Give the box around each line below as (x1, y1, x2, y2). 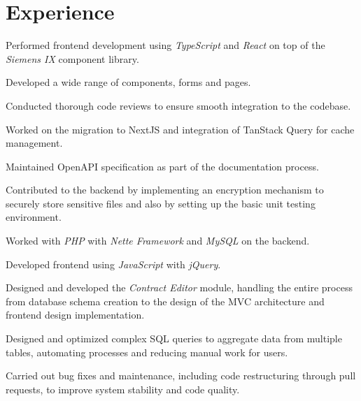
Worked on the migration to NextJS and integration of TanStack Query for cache (6, 122, 355, 136)
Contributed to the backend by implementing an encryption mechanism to (6, 182, 324, 197)
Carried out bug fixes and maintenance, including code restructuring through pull (6, 368, 356, 383)
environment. (6, 210, 62, 224)
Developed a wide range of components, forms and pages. (6, 75, 251, 89)
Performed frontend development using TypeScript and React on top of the (6, 38, 325, 52)
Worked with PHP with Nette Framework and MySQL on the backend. (6, 233, 310, 248)
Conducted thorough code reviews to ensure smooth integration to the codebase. (6, 98, 351, 112)
